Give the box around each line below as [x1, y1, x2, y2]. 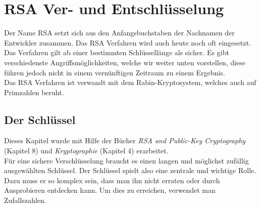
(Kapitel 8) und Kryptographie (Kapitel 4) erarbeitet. [4, 145, 169, 156]
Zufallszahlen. [4, 195, 46, 205]
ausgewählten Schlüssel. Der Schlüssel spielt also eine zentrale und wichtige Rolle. [4, 165, 256, 176]
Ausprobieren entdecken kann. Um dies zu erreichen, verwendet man [4, 185, 216, 195]
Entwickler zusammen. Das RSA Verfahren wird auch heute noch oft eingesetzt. [4, 37, 251, 48]
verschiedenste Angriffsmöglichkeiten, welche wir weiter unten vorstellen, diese [4, 57, 246, 67]
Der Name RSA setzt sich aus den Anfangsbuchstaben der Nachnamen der [4, 27, 235, 38]
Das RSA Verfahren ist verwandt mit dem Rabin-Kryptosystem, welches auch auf [4, 77, 256, 88]
